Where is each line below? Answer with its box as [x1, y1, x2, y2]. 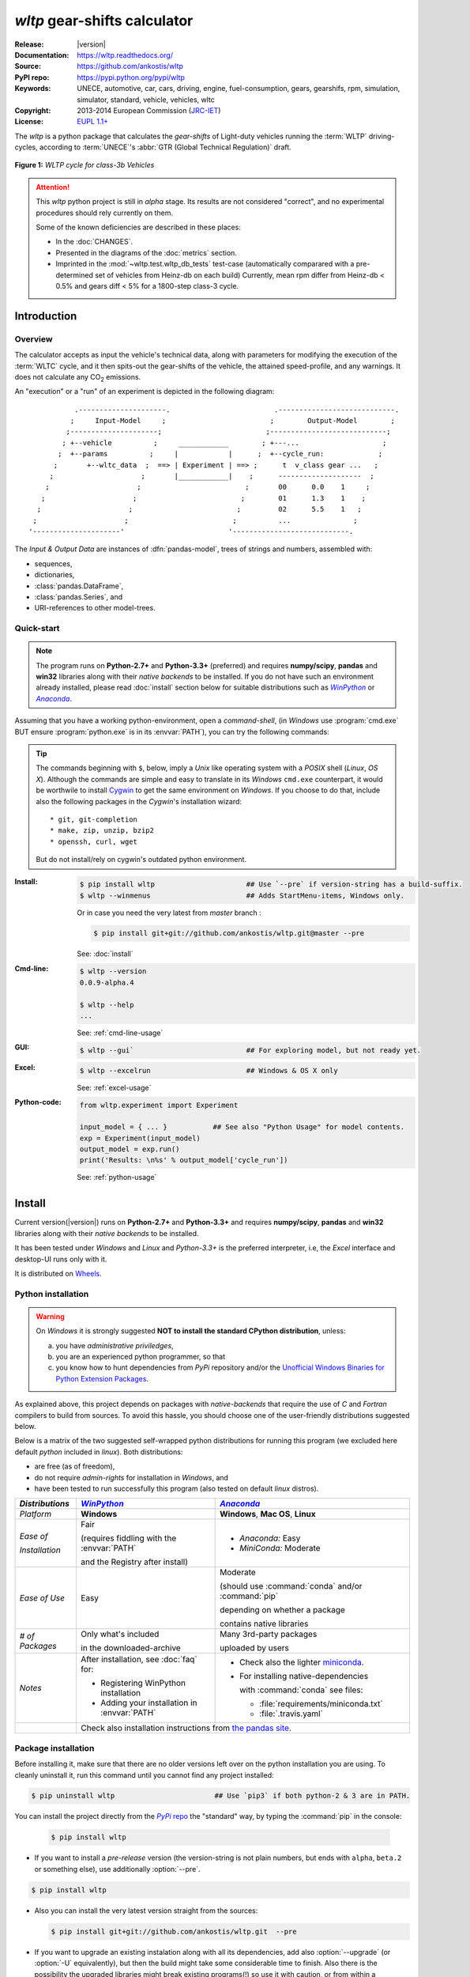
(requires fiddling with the [80, 1533, 177, 1544]
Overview [14, 333, 53, 344]
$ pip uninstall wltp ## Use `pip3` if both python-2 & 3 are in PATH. [31, 1791, 411, 1801]
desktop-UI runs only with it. [14, 1254, 107, 1264]
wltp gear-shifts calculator [14, 12, 194, 29]
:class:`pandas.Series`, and [34, 592, 123, 601]
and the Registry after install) [80, 1556, 189, 1567]
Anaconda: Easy [239, 1533, 301, 1544]
